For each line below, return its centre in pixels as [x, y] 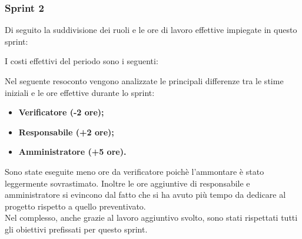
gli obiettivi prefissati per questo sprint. [76, 229]
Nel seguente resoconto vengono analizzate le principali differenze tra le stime [144, 81]
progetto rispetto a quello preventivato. [75, 206]
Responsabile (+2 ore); [66, 132]
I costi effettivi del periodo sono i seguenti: [82, 61]
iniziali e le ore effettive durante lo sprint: [80, 92]
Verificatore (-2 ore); [61, 112]
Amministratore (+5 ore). [72, 152]
